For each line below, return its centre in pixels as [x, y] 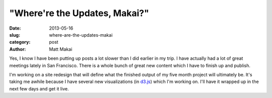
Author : [18, 49]
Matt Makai [61, 49]
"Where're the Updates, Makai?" [79, 13]
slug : [15, 35]
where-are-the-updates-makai [81, 35]
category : [20, 42]
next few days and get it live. [39, 88]
